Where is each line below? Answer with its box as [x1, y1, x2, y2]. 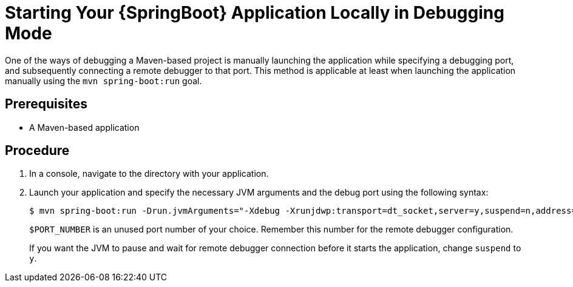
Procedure [5, 143, 70, 159]
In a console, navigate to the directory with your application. [29, 168, 269, 179]
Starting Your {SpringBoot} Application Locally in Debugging [5, 2, 504, 23]
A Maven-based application [29, 122, 140, 133]
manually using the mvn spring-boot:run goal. [5, 75, 202, 86]
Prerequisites [5, 96, 87, 112]
